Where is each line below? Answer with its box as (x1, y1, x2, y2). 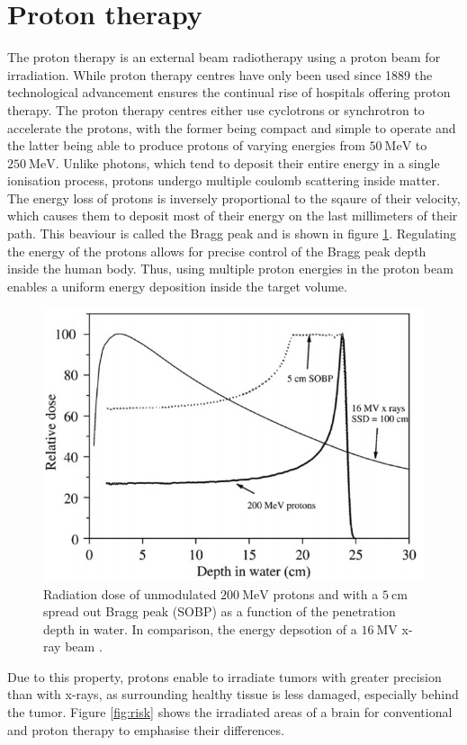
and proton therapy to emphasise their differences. (7, 720, 284, 739)
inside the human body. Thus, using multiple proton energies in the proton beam (7, 259, 454, 278)
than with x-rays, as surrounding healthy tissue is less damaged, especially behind (7, 685, 459, 704)
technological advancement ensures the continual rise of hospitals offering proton (7, 83, 451, 102)
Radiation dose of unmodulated (43, 584, 217, 603)
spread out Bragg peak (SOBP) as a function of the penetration (43, 602, 396, 621)
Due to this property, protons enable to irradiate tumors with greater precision (7, 667, 442, 686)
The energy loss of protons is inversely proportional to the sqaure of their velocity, (7, 188, 461, 207)
